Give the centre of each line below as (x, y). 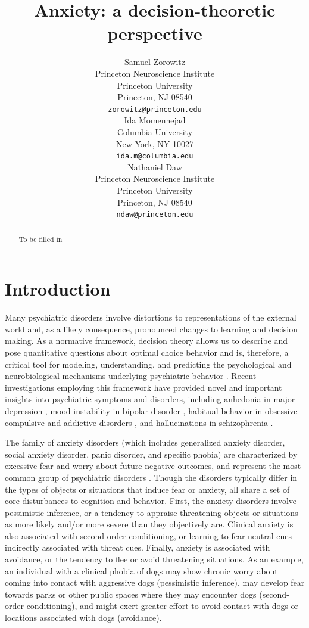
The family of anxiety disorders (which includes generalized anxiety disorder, (145, 442)
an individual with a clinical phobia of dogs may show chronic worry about (141, 571)
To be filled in (40, 239)
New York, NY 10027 (155, 143)
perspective (155, 33)
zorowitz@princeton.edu (155, 109)
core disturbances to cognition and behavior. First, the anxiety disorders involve (151, 501)
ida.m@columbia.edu (155, 156)
